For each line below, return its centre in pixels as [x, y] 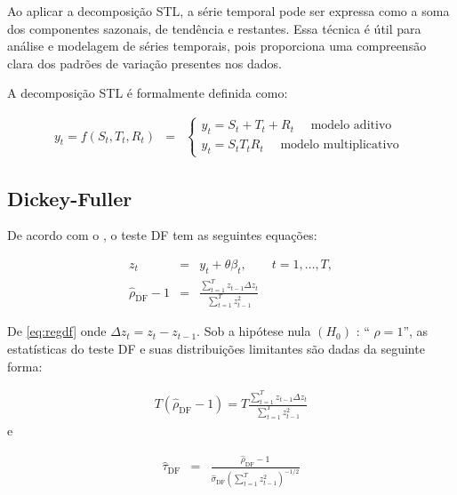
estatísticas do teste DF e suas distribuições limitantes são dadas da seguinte [216, 349]
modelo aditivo [351, 126]
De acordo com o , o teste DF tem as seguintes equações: [162, 235]
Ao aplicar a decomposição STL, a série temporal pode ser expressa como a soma [228, 11]
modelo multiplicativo [340, 145]
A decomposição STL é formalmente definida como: [148, 93]
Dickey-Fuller [70, 198]
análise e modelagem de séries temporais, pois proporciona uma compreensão [217, 46]
